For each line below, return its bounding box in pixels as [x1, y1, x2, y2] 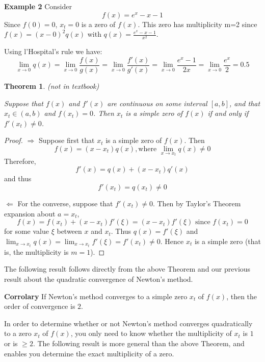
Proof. [4, 135, 23, 146]
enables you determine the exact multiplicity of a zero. [4, 348, 174, 358]
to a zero [4, 328, 32, 339]
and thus [4, 173, 32, 184]
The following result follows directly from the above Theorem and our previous [4, 263, 251, 274]
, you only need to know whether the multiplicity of [70, 328, 232, 339]
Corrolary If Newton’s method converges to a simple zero [4, 291, 188, 301]
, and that [229, 98, 260, 108]
